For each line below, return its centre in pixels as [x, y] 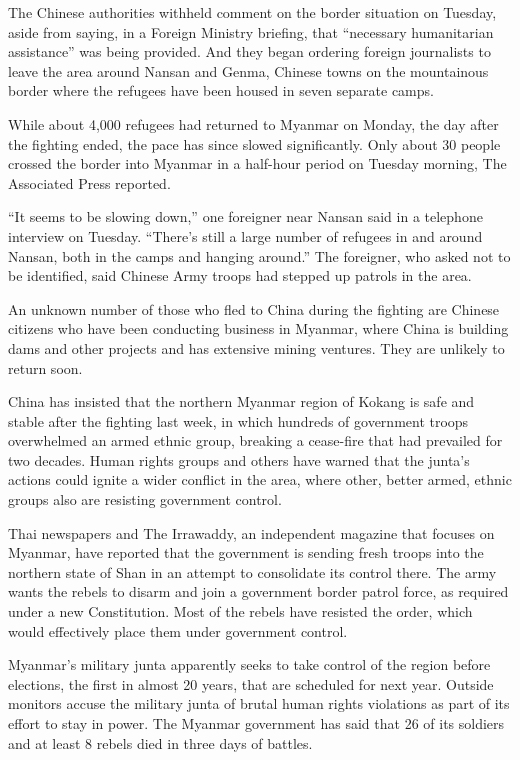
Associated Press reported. [89, 182]
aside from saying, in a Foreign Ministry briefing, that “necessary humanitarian [251, 31]
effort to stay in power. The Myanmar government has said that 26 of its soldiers [256, 723]
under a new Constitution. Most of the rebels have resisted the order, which [240, 611]
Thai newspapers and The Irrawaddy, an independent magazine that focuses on [251, 532]
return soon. [45, 367]
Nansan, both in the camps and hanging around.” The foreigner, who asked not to [259, 255]
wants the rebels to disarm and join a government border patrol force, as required [258, 591]
